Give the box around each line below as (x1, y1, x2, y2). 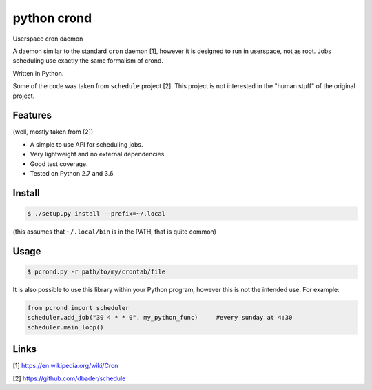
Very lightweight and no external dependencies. (30, 150, 167, 158)
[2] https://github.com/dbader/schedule (12, 374, 126, 382)
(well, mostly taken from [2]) (12, 127, 94, 136)
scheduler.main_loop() (27, 323, 104, 331)
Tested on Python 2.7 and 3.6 (30, 169, 114, 177)
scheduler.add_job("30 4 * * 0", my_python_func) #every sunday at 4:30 (27, 314, 293, 322)
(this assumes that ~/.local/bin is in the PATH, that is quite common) (12, 227, 217, 236)
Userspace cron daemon (12, 34, 83, 43)
